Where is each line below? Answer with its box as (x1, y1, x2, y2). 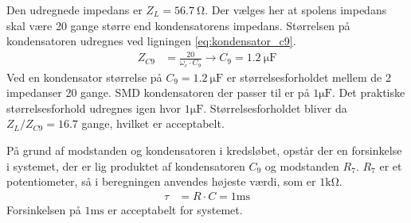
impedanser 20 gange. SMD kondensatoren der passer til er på (6, 84, 310, 101)
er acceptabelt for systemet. (108, 201, 243, 217)
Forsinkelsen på (6, 201, 81, 217)
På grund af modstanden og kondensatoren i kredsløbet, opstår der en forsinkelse (6, 141, 402, 158)
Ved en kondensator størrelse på (6, 68, 162, 85)
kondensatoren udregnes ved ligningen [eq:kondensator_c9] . (6, 33, 296, 49)
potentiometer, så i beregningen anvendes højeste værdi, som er (6, 173, 316, 190)
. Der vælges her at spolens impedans (205, 2, 387, 17)
